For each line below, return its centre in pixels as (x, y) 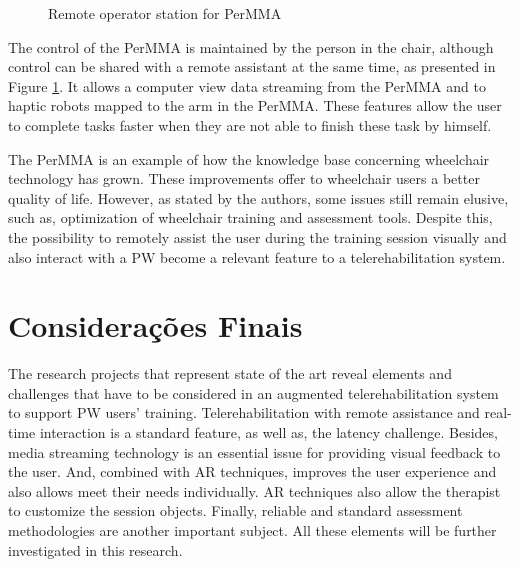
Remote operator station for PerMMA (165, 13)
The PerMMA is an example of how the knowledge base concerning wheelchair (249, 158)
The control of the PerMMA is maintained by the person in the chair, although (251, 46)
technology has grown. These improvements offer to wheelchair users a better (244, 178)
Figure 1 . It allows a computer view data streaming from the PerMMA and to (247, 85)
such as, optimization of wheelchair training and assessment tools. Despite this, (250, 217)
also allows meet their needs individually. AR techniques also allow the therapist (254, 490)
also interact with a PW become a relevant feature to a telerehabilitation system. (257, 256)
